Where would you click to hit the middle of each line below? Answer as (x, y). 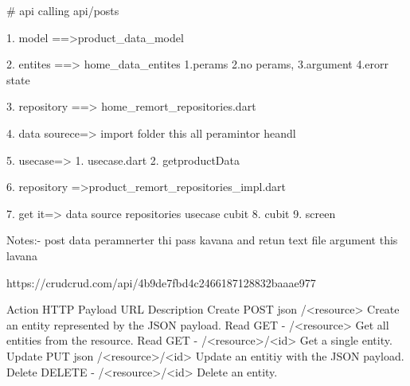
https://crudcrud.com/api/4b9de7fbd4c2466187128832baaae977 (161, 282)
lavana (22, 255)
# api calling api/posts (63, 10)
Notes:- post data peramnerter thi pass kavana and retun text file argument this (202, 240)
